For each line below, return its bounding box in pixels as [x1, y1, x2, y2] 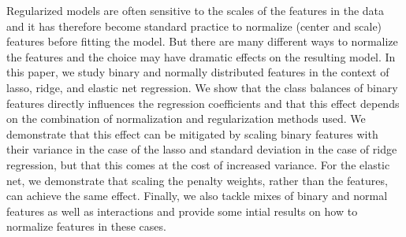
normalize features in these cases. [6, 218, 166, 235]
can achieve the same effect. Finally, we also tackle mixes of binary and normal [6, 187, 388, 204]
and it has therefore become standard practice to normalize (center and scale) [6, 17, 382, 34]
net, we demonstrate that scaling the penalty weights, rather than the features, [6, 172, 388, 188]
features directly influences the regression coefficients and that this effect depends [6, 94, 400, 111]
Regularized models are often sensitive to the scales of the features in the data [6, 2, 385, 18]
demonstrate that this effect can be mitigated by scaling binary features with [6, 125, 378, 142]
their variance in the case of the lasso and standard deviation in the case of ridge [6, 141, 397, 157]
